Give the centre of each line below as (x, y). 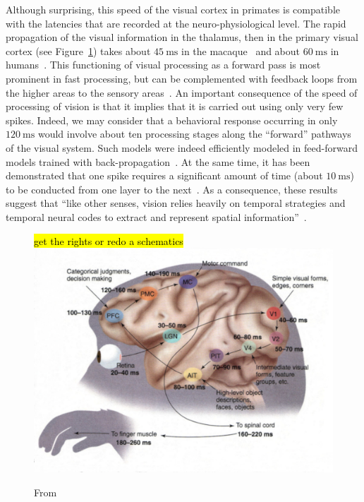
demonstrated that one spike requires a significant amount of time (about (164, 175)
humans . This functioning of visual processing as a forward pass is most (163, 65)
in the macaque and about (241, 50)
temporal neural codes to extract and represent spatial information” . (156, 216)
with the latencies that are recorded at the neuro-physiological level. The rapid (176, 23)
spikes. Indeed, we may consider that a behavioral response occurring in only (172, 120)
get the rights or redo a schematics (109, 240)
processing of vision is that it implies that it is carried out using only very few (175, 106)
